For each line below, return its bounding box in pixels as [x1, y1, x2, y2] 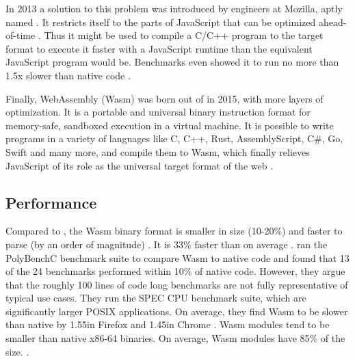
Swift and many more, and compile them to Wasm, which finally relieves [5, 144, 310, 159]
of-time [5, 28, 36, 42]
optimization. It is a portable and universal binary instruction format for [5, 105, 311, 119]
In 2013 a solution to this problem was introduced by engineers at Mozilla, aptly [5, 1, 343, 15]
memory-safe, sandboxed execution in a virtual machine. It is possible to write [5, 118, 334, 132]
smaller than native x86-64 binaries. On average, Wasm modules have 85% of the [5, 331, 345, 345]
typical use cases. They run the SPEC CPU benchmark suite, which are [5, 291, 306, 305]
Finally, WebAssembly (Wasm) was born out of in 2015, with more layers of [5, 91, 324, 105]
